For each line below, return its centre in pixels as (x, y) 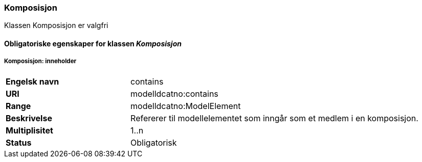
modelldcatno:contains (174, 93)
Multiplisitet (29, 130)
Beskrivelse (29, 118)
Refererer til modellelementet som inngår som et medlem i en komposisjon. (274, 118)
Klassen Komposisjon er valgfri (56, 25)
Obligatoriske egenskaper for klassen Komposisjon (93, 43)
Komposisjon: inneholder (40, 61)
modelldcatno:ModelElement (186, 106)
